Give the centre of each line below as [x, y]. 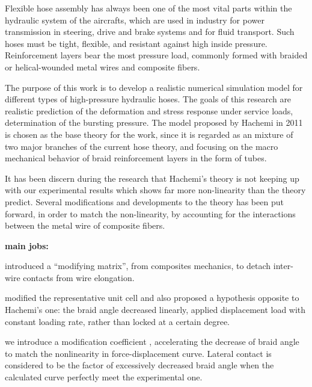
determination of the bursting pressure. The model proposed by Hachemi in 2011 [154, 122]
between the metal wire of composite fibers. [85, 225]
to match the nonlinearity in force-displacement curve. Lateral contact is [138, 353]
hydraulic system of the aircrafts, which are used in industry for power [135, 20]
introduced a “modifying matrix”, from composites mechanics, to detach [138, 266]
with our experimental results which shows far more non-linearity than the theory [155, 190]
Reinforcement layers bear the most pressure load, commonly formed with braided [156, 55]
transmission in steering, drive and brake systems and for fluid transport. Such [150, 32]
